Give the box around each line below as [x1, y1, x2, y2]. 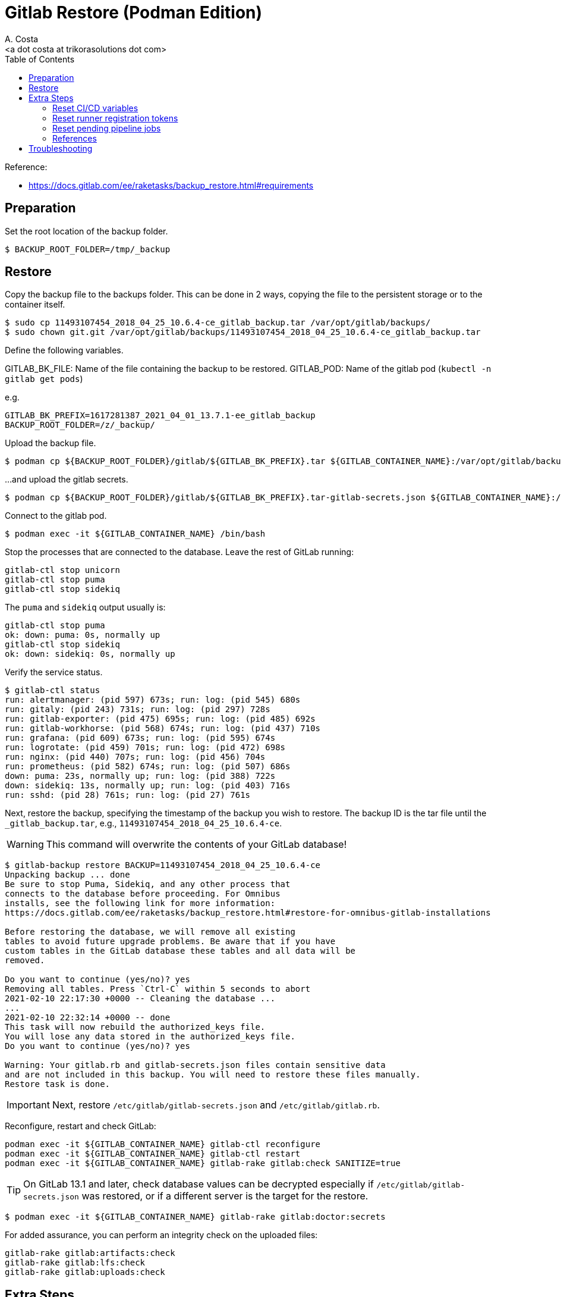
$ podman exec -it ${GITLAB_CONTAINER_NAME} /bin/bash [5, 529, 266, 539]
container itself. [5, 299, 65, 310]
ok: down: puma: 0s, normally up [5, 630, 160, 640]
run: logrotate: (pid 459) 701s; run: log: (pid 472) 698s [5, 743, 286, 753]
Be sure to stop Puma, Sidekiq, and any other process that [5, 879, 291, 889]
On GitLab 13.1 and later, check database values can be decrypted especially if [23, 1178, 374, 1191]
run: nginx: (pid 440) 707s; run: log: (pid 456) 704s [5, 752, 266, 762]
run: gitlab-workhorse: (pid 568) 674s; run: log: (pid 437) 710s [5, 723, 321, 734]
